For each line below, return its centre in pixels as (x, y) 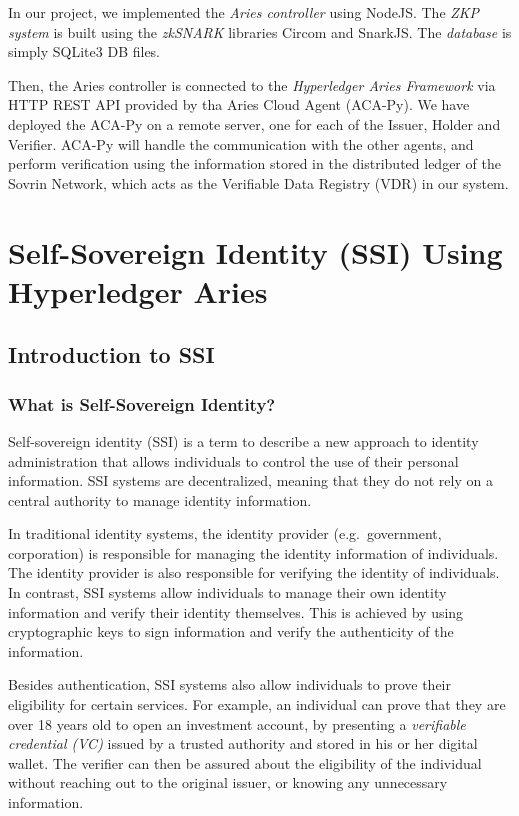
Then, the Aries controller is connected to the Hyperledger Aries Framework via (252, 84)
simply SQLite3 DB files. (84, 51)
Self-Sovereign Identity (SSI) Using (255, 251)
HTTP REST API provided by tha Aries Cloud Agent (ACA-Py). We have (239, 104)
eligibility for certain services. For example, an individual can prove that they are (257, 704)
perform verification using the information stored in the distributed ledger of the (254, 163)
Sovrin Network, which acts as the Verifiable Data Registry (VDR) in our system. (258, 182)
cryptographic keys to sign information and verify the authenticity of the (231, 631)
